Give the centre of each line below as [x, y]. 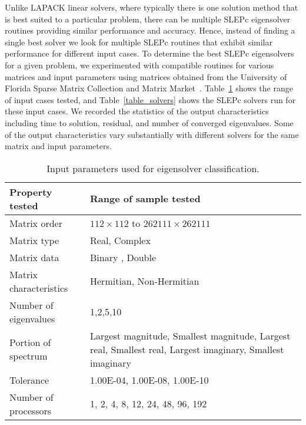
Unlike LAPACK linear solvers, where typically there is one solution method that [152, 7]
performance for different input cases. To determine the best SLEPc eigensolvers [149, 53]
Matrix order [36, 223]
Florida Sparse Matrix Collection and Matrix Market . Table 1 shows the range [149, 88]
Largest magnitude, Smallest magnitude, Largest [190, 335]
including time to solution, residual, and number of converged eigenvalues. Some [149, 122]
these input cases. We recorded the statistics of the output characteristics [137, 111]
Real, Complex [120, 240]
